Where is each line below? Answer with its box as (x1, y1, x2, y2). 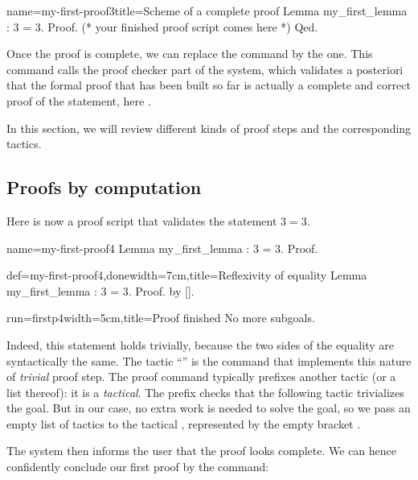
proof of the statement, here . (6, 92, 151, 109)
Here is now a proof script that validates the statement (6, 212, 277, 229)
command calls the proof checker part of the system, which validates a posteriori (6, 60, 404, 77)
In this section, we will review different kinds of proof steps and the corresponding (6, 119, 412, 136)
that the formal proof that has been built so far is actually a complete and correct (6, 77, 411, 93)
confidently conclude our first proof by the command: (6, 458, 269, 475)
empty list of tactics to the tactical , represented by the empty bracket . (6, 415, 361, 432)
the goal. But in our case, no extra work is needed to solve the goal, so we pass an (6, 399, 411, 416)
